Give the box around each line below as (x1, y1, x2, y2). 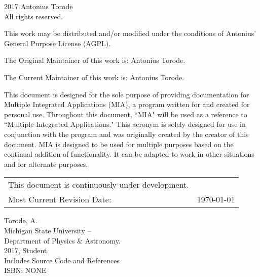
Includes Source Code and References (4, 255, 120, 265)
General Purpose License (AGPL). (4, 38, 111, 48)
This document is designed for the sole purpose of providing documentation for (4, 89, 249, 99)
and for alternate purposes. (4, 158, 88, 169)
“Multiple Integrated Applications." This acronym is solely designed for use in (4, 119, 246, 129)
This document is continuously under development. (8, 179, 189, 191)
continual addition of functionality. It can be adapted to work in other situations (4, 149, 254, 159)
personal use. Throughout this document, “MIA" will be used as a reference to (4, 109, 247, 119)
